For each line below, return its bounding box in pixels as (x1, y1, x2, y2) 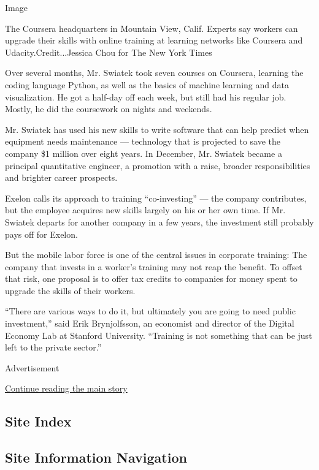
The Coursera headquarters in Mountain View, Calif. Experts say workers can (5, 21, 298, 34)
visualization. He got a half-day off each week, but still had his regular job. (5, 90, 286, 103)
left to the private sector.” (5, 341, 102, 354)
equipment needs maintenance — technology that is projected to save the (5, 135, 281, 148)
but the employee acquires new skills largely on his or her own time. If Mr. (5, 203, 286, 216)
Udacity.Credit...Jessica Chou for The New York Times (5, 45, 212, 58)
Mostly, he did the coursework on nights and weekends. (5, 102, 212, 115)
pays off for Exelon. (5, 227, 78, 240)
